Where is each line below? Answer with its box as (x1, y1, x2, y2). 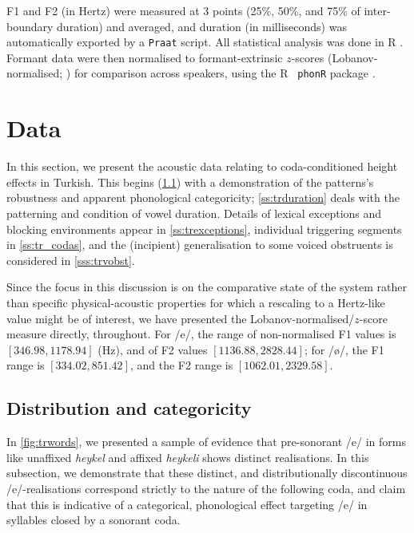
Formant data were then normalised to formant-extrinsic (6, 49, 283, 65)
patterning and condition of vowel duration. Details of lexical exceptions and (6, 205, 382, 221)
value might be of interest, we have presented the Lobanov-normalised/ (6, 310, 355, 326)
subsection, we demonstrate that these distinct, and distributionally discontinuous (6, 464, 408, 481)
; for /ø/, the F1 (304, 341, 384, 357)
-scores (291, 49, 324, 65)
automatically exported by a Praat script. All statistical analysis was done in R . (6, 34, 404, 50)
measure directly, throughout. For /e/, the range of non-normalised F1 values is (6, 326, 396, 342)
